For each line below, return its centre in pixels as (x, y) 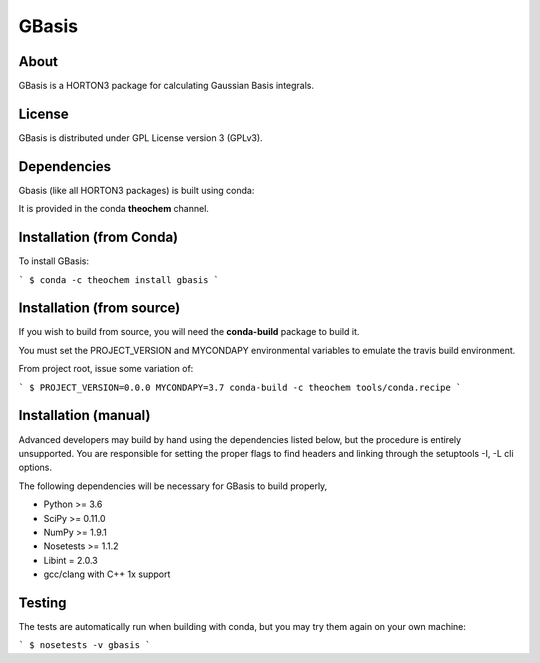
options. (35, 467)
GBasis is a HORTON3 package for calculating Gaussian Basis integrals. (166, 86)
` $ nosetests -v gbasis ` (84, 645)
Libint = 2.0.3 (71, 560)
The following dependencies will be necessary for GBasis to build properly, (173, 486)
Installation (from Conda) (98, 237)
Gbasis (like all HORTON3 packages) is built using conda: (136, 190)
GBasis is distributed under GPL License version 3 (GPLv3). (141, 137)
